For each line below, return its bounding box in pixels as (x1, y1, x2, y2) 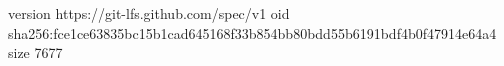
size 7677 (8, 42, 63, 63)
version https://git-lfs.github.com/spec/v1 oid (8, 3, 290, 23)
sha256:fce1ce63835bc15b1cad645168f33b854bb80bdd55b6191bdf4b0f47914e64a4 (8, 22, 497, 43)
